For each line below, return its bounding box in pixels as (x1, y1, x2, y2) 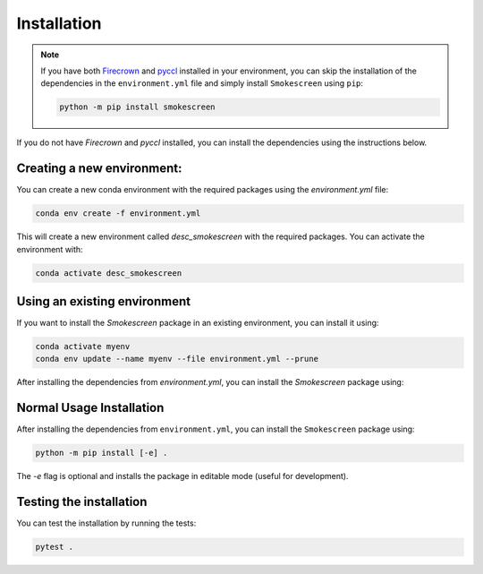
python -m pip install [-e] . (35, 448, 168, 458)
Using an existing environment (16, 294, 191, 309)
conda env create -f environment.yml (35, 209, 201, 218)
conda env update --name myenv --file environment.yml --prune (35, 354, 319, 364)
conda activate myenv (35, 341, 131, 352)
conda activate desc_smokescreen (35, 268, 182, 278)
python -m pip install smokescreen (59, 102, 216, 112)
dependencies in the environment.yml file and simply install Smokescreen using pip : (40, 78, 364, 89)
